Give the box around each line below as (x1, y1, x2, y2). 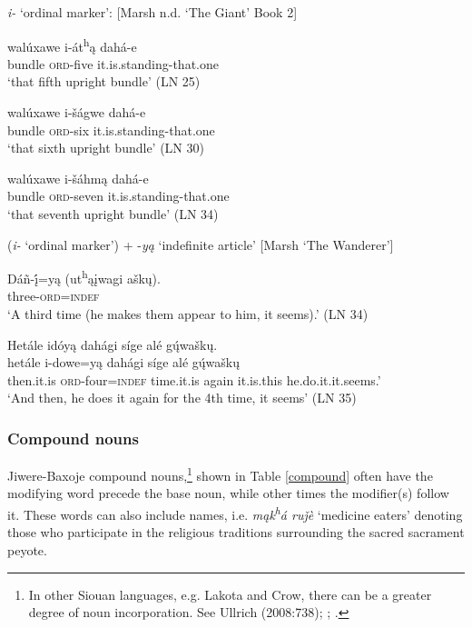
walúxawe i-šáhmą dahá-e (7, 168, 149, 187)
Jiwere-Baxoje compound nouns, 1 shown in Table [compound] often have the (7, 464, 433, 484)
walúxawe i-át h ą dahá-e (7, 34, 137, 55)
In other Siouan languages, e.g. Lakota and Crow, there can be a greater (28, 584, 432, 603)
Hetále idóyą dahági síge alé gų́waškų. (7, 334, 218, 354)
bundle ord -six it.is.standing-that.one (7, 120, 215, 139)
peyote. (7, 540, 47, 559)
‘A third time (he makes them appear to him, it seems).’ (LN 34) (7, 304, 369, 324)
